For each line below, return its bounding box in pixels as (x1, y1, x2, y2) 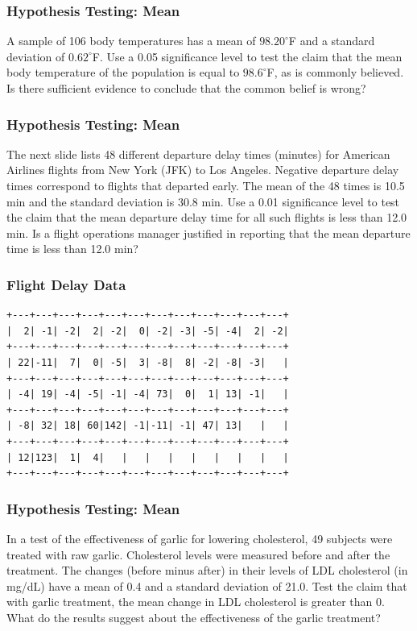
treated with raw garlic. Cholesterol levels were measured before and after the (6, 546, 390, 563)
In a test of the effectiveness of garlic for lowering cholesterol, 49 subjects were (6, 529, 393, 546)
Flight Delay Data (6, 274, 126, 294)
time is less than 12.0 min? (6, 240, 138, 257)
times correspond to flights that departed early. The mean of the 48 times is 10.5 (6, 177, 405, 193)
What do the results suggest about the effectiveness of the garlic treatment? (6, 608, 381, 625)
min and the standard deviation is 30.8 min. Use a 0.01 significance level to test (6, 193, 400, 210)
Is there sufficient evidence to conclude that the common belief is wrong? (6, 80, 366, 96)
